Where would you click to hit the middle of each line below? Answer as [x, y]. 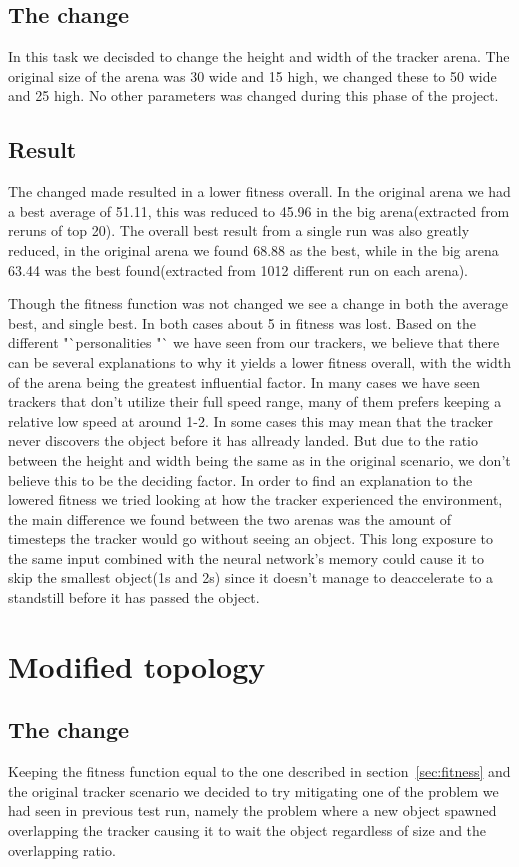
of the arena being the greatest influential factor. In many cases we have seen [244, 381]
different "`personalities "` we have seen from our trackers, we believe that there [254, 342]
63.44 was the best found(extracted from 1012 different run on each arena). [238, 269]
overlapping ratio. [62, 849]
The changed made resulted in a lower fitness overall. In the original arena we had [259, 191]
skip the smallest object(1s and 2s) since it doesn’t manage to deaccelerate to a [251, 577]
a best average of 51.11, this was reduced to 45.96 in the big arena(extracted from [259, 210]
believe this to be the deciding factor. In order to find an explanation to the [240, 479]
